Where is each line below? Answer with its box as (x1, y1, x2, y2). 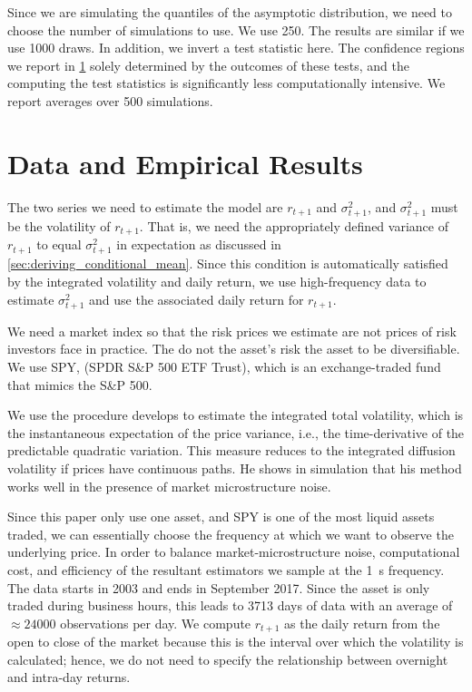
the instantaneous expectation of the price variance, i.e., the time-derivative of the (7, 423, 465, 442)
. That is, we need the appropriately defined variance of (139, 216, 448, 235)
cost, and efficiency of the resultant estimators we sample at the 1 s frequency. (7, 560, 445, 579)
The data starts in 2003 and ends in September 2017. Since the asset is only (7, 578, 430, 597)
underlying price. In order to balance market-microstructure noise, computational (7, 542, 460, 561)
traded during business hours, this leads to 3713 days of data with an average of (7, 596, 453, 615)
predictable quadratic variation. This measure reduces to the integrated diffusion (7, 441, 456, 460)
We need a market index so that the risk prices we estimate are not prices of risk (7, 321, 457, 340)
